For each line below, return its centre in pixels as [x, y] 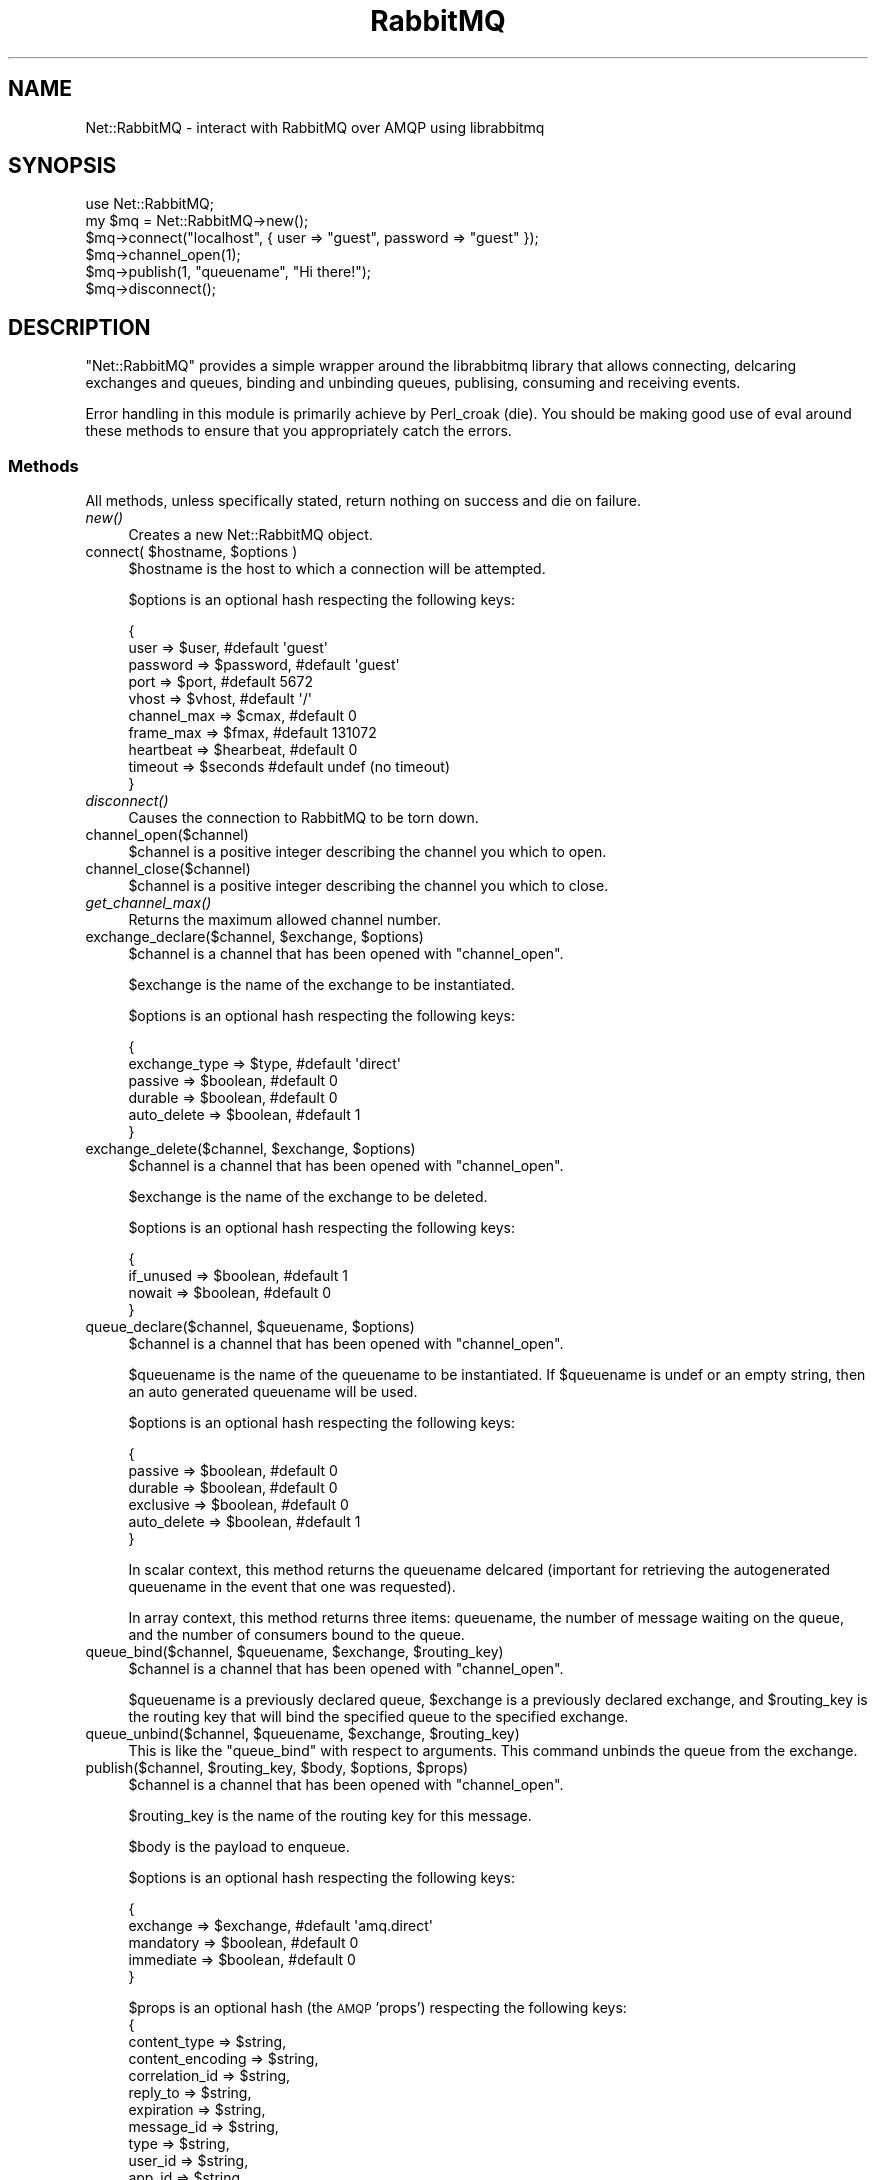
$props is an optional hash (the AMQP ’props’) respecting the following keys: [377, 2008]
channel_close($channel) [168, 869]
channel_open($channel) [167, 835]
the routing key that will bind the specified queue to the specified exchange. [378, 1717]
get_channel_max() [148, 903]
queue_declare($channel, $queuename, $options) [250, 1327]
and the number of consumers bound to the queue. [296, 1635]
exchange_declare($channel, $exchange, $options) [254, 937]
